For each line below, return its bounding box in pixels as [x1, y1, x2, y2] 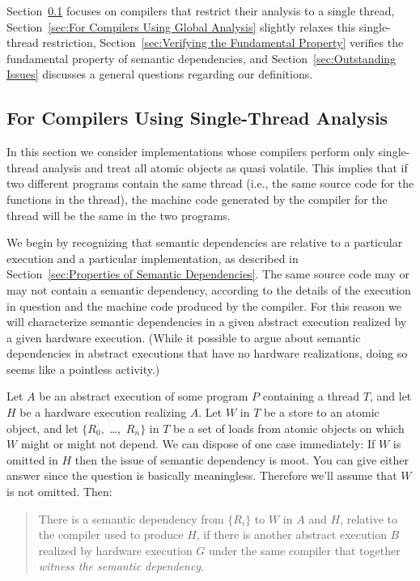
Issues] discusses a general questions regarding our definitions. [6, 66, 313, 83]
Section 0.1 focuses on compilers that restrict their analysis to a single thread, [6, 2, 395, 19]
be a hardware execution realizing [19, 404, 187, 421]
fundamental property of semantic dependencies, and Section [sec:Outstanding [6, 49, 397, 66]
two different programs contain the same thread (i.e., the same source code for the [6, 175, 414, 192]
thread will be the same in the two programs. [6, 206, 231, 223]
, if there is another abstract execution [196, 526, 387, 543]
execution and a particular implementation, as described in [6, 249, 299, 266]
